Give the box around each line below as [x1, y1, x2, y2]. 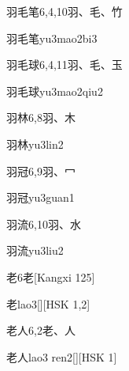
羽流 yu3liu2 [6, 242, 64, 259]
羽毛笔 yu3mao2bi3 [6, 29, 98, 46]
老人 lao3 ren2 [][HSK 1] [6, 348, 117, 365]
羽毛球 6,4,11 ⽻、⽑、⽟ [6, 56, 123, 73]
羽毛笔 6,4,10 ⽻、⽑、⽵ [6, 3, 123, 19]
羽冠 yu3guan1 [6, 189, 75, 206]
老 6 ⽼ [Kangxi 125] [6, 268, 95, 285]
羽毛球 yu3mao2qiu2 [6, 82, 103, 99]
